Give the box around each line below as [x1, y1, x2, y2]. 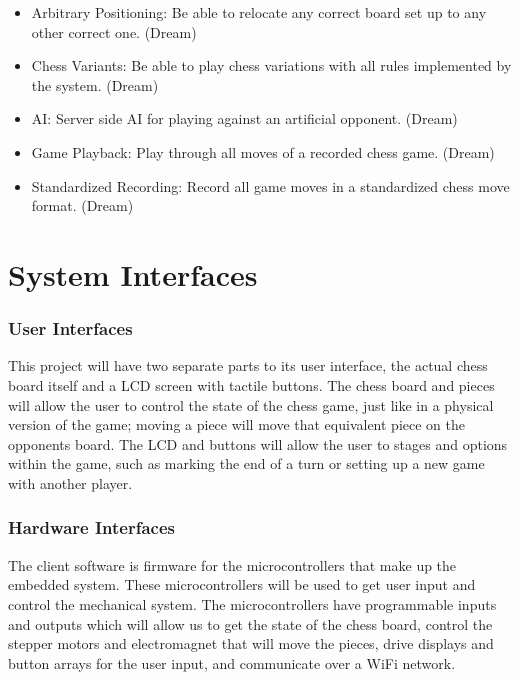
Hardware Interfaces [8, 515, 175, 540]
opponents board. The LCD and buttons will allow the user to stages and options [8, 433, 508, 454]
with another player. [8, 472, 133, 493]
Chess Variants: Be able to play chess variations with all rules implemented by [31, 55, 512, 76]
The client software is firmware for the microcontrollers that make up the [8, 554, 457, 575]
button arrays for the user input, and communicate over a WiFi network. [8, 652, 456, 673]
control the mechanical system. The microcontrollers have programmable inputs [8, 593, 497, 614]
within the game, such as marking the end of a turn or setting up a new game [8, 453, 485, 474]
